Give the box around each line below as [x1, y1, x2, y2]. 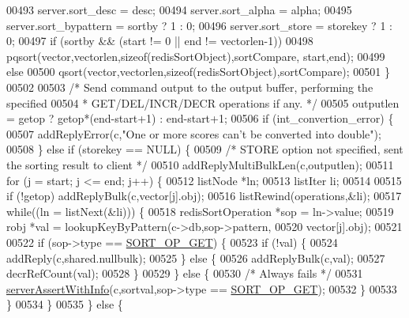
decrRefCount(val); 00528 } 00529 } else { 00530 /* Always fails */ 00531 [6, 265, 363, 282]
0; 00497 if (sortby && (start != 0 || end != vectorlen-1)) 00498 [6, 32, 313, 49]
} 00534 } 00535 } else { [6, 296, 123, 312]
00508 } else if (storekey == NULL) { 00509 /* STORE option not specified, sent [6, 141, 403, 157]
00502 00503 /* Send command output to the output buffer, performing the [6, 78, 373, 95]
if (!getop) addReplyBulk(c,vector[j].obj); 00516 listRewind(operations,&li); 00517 [6, 187, 402, 204]
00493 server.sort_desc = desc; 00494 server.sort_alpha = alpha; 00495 [6, 2, 352, 17]
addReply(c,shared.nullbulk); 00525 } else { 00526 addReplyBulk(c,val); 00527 [6, 249, 385, 266]
